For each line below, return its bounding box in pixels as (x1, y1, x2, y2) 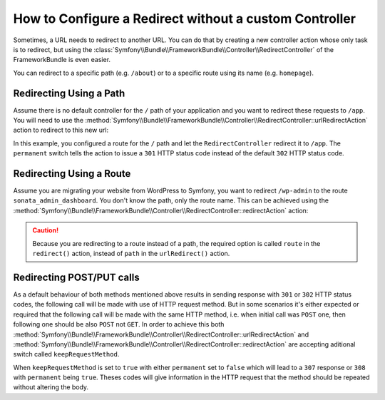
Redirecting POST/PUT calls (13, 271, 140, 283)
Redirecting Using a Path (13, 87, 125, 99)
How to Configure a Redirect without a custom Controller (13, 11, 356, 26)
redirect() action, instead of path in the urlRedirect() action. (32, 250, 230, 258)
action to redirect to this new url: (13, 125, 109, 135)
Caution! (32, 226, 59, 235)
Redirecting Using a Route (13, 168, 131, 180)
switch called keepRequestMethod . (13, 350, 120, 359)
